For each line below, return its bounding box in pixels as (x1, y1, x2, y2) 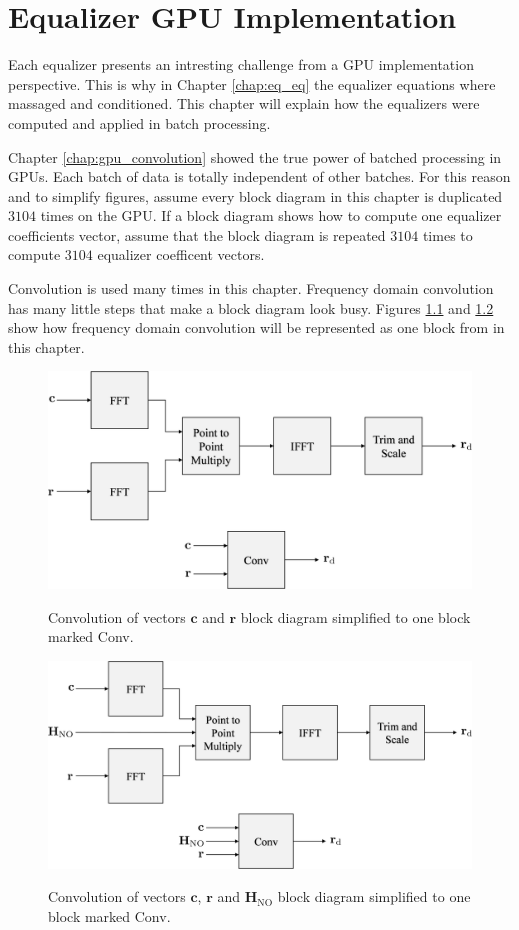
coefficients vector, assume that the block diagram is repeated (8, 224, 386, 245)
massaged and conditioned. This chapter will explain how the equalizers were (8, 93, 480, 114)
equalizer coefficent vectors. (97, 244, 265, 265)
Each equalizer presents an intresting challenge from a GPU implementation (8, 54, 474, 75)
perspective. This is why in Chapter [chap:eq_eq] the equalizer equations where (8, 73, 496, 94)
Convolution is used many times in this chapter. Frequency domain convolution (8, 278, 494, 299)
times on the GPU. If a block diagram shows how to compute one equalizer (40, 205, 502, 226)
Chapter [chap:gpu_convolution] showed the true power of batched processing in (8, 146, 502, 167)
